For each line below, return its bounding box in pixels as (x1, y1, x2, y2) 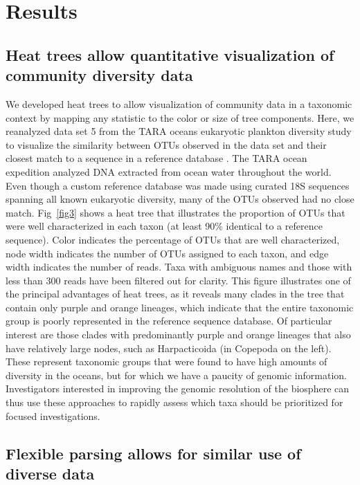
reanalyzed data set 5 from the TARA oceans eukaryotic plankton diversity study (6, 124, 352, 138)
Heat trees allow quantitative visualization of (6, 44, 334, 65)
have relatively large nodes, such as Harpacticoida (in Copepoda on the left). (6, 340, 332, 355)
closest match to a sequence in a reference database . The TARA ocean (6, 151, 307, 165)
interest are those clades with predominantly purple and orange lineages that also (6, 327, 351, 342)
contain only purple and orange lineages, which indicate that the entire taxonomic (6, 300, 354, 314)
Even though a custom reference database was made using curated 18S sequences (6, 178, 350, 192)
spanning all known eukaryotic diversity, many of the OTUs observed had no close (6, 192, 354, 206)
